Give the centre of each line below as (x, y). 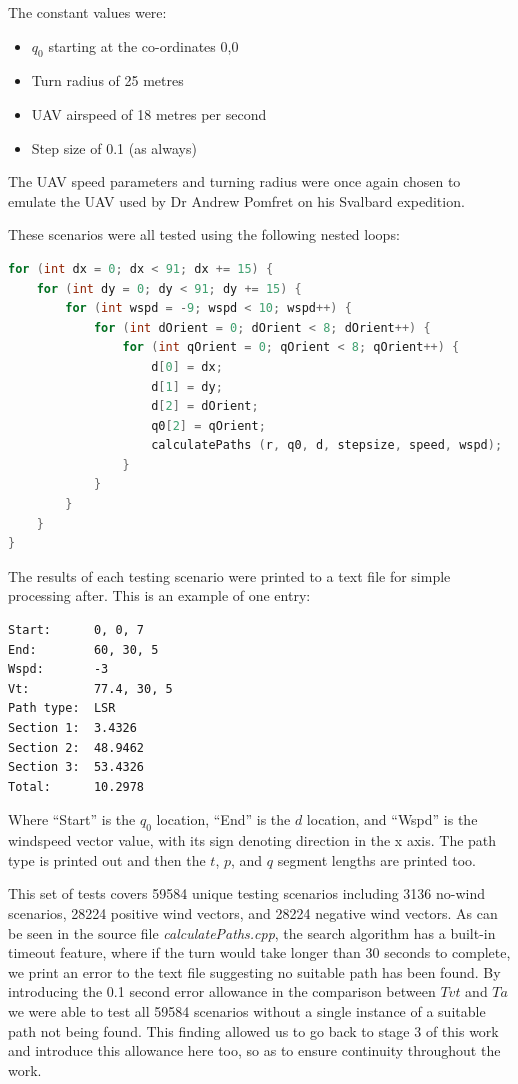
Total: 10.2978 (76, 786)
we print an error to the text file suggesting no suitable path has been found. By (254, 971)
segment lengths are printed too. (376, 859)
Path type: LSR (62, 708)
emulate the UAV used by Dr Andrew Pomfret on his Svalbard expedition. (236, 200)
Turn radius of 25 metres (107, 80)
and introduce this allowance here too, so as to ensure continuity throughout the (254, 1050)
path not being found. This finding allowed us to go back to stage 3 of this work (253, 1030)
